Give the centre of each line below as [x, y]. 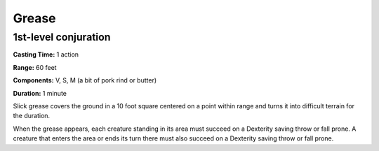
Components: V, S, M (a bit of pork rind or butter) [85, 80]
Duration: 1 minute [40, 93]
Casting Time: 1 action [46, 55]
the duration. [32, 116]
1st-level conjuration [62, 37]
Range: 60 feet [35, 67]
